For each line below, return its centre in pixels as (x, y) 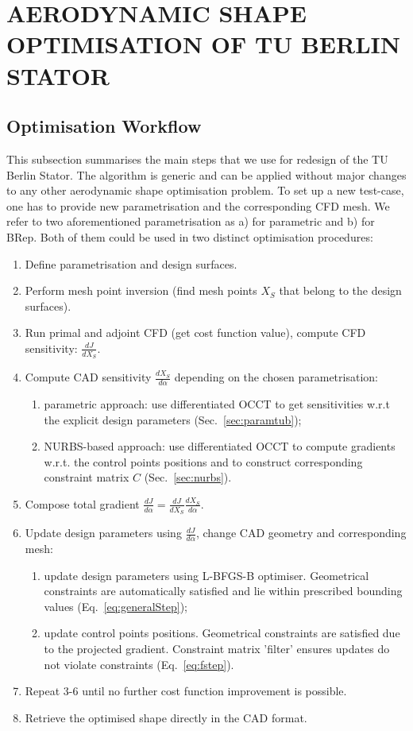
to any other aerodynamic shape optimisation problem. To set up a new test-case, (205, 190)
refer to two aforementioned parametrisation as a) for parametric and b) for (191, 221)
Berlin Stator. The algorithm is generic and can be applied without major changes (206, 174)
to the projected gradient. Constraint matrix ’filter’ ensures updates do (217, 648)
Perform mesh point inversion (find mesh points (141, 290)
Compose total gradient (82, 503)
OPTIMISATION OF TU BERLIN (203, 44)
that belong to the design (340, 290)
